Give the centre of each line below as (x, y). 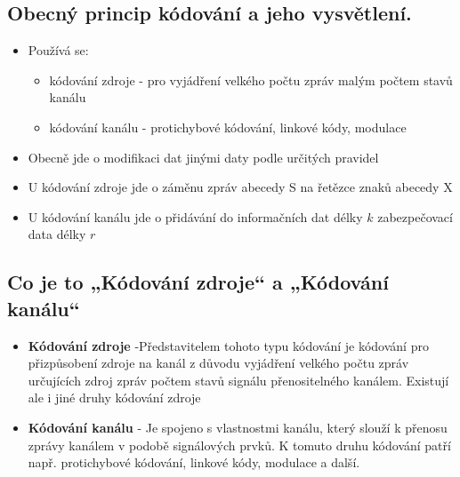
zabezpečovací (415, 216)
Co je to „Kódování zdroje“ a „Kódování (198, 282)
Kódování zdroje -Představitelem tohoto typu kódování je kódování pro (228, 345)
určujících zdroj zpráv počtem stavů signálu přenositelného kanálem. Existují (238, 380)
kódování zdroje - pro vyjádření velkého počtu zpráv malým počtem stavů (251, 79)
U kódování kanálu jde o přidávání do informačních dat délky (195, 216)
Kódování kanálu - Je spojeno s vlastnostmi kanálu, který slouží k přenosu (238, 427)
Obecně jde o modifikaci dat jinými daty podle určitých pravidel (203, 157)
